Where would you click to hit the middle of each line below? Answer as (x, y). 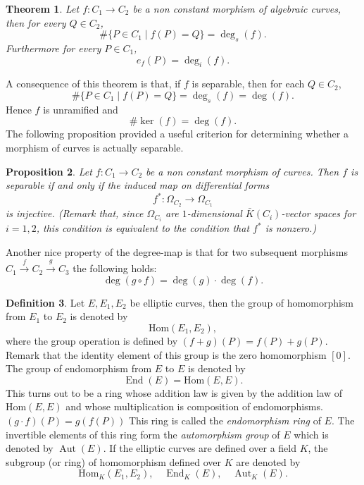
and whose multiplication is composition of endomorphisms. (194, 406)
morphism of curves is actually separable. (95, 147)
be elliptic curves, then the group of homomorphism (242, 302)
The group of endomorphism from (79, 368)
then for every (36, 22)
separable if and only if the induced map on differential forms (138, 185)
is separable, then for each (248, 84)
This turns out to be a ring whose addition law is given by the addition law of (174, 392)
